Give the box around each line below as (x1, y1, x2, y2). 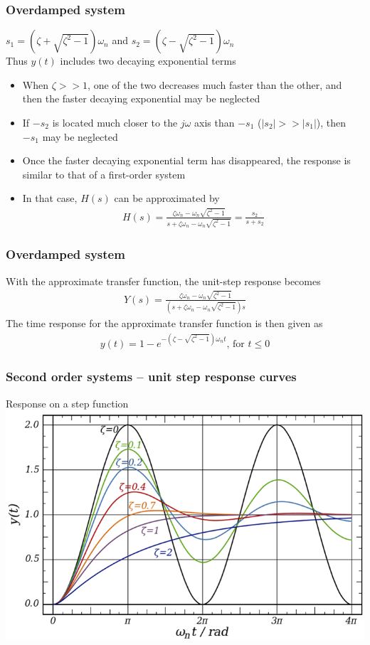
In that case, (22, 191, 78, 206)
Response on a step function (6, 395, 129, 410)
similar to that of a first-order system (22, 166, 186, 181)
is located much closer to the (52, 115, 178, 129)
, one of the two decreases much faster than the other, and (88, 77, 342, 92)
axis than (194, 115, 235, 129)
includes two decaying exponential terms (60, 53, 236, 68)
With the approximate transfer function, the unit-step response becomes (6, 273, 321, 288)
